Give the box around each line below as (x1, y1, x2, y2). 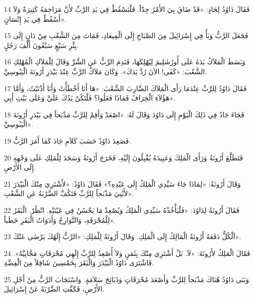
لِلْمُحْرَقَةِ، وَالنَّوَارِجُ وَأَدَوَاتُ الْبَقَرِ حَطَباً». (4, 214, 116, 225)
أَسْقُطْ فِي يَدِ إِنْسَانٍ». (4, 13, 67, 24)
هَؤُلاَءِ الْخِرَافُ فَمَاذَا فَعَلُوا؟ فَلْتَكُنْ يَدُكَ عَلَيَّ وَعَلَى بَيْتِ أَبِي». (4, 93, 176, 103)
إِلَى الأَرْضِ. (4, 162, 36, 172)
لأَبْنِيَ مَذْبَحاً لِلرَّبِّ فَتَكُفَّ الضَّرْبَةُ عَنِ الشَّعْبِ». (4, 188, 134, 199)
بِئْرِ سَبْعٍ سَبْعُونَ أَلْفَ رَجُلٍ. (4, 40, 79, 50)
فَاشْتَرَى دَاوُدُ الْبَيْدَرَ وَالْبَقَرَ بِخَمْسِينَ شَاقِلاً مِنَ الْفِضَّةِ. (4, 257, 154, 268)
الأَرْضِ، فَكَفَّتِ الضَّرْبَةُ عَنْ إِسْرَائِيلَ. (4, 284, 104, 294)
